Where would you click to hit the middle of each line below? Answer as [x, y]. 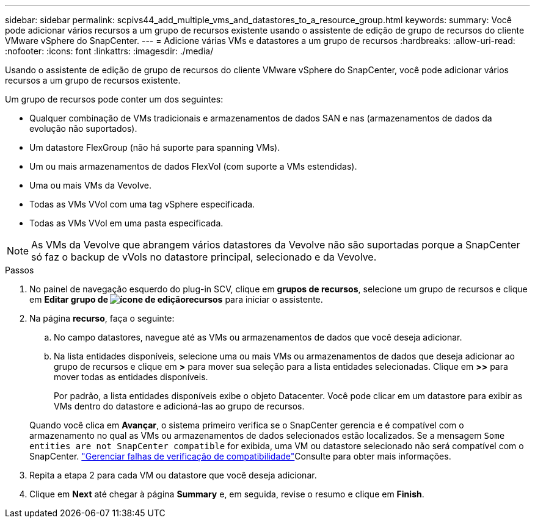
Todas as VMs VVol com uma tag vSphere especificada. [142, 204]
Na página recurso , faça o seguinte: [102, 318]
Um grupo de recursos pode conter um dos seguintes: [114, 99]
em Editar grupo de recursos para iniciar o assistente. [176, 299]
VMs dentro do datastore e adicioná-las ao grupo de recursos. [179, 406]
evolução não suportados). [83, 128]
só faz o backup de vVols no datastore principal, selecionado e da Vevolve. [204, 257]
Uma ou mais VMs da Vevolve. [91, 185]
